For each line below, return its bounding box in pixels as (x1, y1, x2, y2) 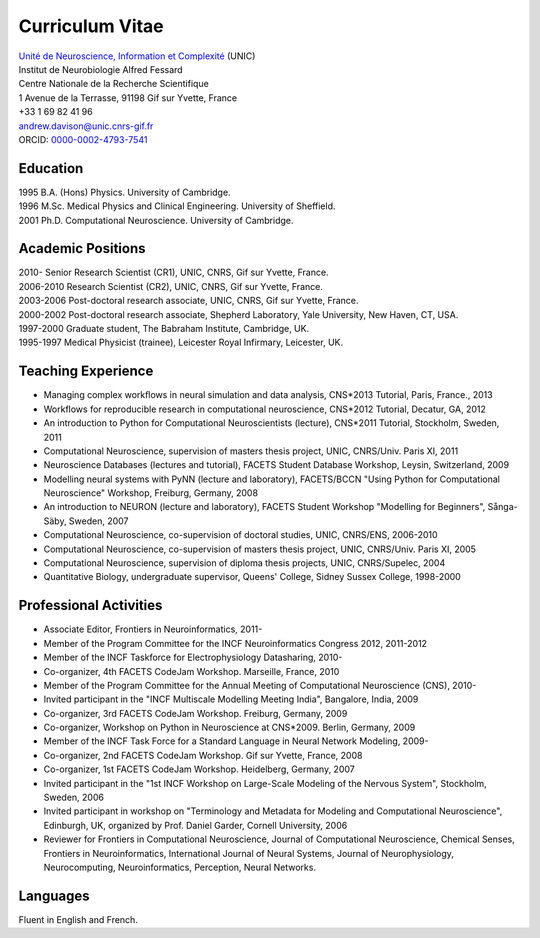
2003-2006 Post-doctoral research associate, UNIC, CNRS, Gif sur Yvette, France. (18, 295, 359, 307)
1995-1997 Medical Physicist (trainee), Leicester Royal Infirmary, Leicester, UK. (18, 336, 344, 349)
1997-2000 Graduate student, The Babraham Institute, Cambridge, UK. (18, 323, 310, 335)
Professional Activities (18, 597, 163, 614)
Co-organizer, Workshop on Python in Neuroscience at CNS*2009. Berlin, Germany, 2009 (43, 721, 416, 734)
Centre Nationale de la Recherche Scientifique (18, 78, 209, 90)
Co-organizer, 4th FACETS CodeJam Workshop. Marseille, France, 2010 (43, 665, 340, 677)
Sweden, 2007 (68, 515, 129, 527)
